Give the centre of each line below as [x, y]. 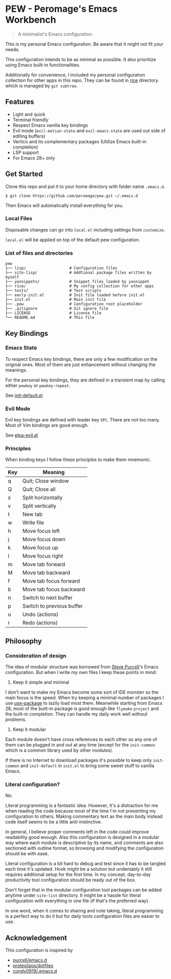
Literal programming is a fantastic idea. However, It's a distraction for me [82, 805]
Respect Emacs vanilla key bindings [50, 125]
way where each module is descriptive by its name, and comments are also [84, 843]
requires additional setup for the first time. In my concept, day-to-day [78, 875]
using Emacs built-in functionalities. [43, 65]
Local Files [19, 219]
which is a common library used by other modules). [59, 751]
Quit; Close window [45, 481]
